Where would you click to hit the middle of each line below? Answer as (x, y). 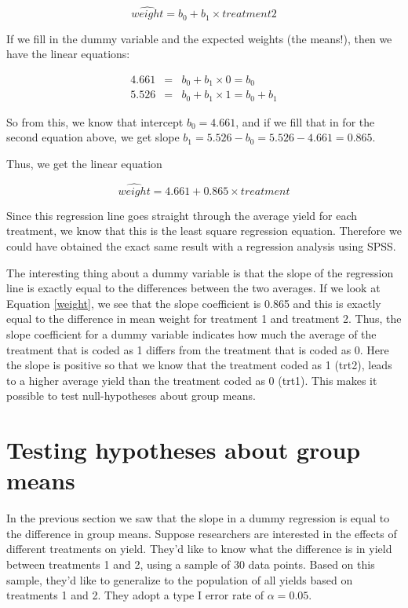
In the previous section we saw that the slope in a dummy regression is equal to (198, 518)
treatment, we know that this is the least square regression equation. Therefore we (204, 231)
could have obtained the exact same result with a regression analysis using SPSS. (201, 246)
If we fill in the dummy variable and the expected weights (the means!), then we (199, 38)
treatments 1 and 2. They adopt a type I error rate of (135, 595)
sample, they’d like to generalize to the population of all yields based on (180, 579)
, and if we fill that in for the (305, 121)
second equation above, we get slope (93, 137)
